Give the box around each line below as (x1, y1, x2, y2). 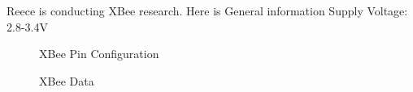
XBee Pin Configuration (39, 45, 159, 62)
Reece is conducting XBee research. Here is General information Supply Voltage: (7, 2, 408, 19)
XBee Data (39, 72, 94, 89)
